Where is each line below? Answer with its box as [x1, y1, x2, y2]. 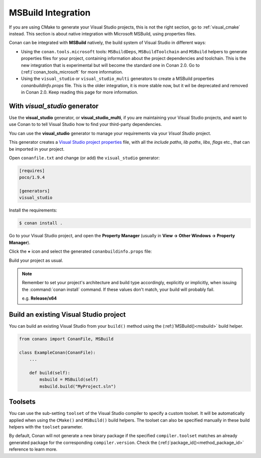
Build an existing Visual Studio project [9, 310, 126, 319]
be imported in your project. [9, 146, 65, 152]
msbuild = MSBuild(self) [39, 377, 99, 382]
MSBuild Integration [9, 7, 91, 18]
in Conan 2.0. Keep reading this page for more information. [21, 90, 138, 95]
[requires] [19, 168, 45, 173]
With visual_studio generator [9, 102, 99, 110]
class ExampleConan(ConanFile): [19, 350, 96, 355]
